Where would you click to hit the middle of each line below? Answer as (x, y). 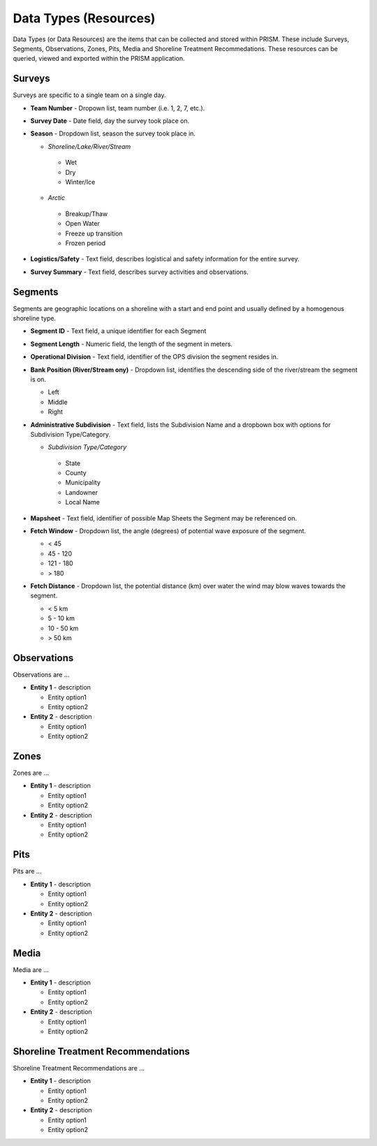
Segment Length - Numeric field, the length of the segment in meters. (132, 344)
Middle (58, 402)
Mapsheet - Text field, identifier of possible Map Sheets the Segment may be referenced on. (164, 518)
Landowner (81, 492)
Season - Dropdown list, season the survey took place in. (113, 133)
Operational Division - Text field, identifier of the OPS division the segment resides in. (154, 357)
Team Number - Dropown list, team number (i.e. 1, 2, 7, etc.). (118, 108)
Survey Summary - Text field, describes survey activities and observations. (140, 272)
